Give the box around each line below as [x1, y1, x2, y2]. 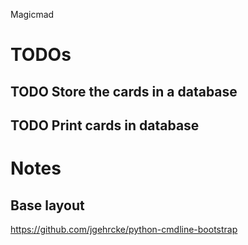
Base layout [10, 197, 85, 214]
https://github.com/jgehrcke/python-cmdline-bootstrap [10, 223, 238, 235]
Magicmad [10, 9, 55, 20]
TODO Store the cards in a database [10, 83, 238, 100]
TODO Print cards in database [10, 117, 200, 134]
